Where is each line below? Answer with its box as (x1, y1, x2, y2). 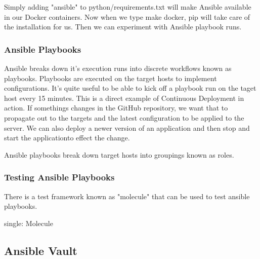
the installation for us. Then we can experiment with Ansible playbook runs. (4, 21, 242, 32)
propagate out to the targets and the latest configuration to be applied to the (4, 112, 244, 123)
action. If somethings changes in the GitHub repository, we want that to (4, 102, 228, 113)
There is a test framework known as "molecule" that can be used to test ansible (4, 191, 250, 201)
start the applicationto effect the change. (4, 132, 130, 143)
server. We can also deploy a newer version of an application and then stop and (4, 122, 250, 133)
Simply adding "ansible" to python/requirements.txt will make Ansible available (4, 2, 251, 12)
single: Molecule (4, 217, 53, 228)
